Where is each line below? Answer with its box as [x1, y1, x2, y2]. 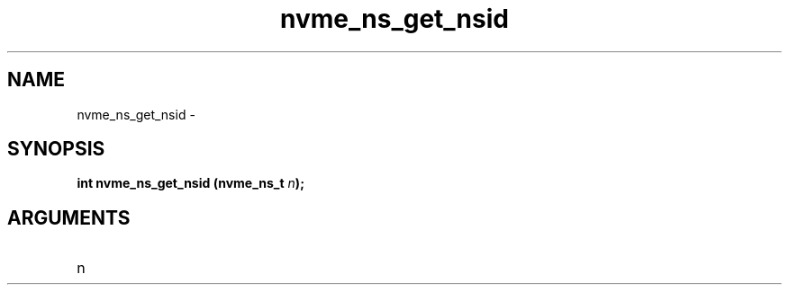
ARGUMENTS [7, 206, 131, 229]
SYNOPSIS [7, 137, 105, 161]
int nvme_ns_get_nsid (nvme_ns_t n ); [77, 175, 304, 191]
